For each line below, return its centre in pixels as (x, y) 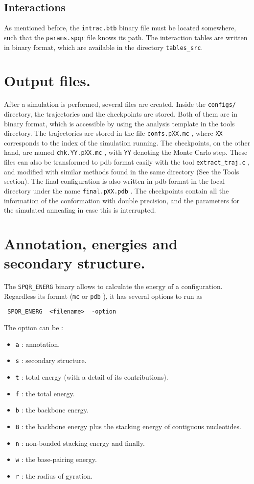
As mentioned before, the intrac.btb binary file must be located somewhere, (120, 28)
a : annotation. (38, 344)
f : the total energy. (45, 393)
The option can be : (34, 327)
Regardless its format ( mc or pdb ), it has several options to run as (103, 296)
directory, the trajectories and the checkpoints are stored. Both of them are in (121, 113)
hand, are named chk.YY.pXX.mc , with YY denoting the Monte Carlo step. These (126, 152)
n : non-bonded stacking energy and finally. (80, 443)
